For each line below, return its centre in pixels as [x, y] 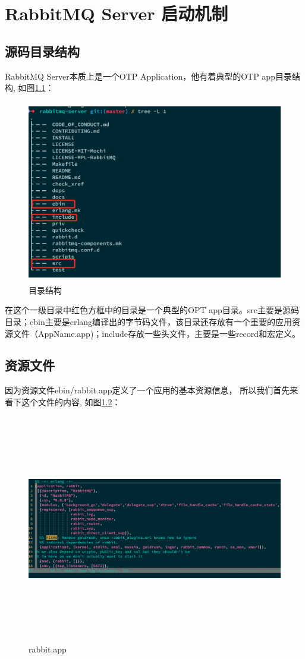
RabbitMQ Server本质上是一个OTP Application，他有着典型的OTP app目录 [148, 76]
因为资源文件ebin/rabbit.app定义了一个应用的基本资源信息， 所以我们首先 [147, 390]
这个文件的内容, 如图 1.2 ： [71, 401]
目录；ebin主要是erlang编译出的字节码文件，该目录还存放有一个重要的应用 [149, 321]
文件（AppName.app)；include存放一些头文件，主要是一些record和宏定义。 [157, 333]
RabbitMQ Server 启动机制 [117, 13]
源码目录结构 [42, 51]
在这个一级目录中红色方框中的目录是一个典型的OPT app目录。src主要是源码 [152, 310]
